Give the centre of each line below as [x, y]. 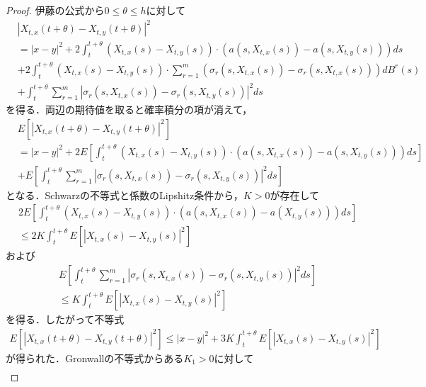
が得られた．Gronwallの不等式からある [95, 358]
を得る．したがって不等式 [65, 319]
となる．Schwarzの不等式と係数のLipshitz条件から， [125, 195]
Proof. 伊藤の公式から [55, 10]
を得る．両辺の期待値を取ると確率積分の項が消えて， [129, 110]
